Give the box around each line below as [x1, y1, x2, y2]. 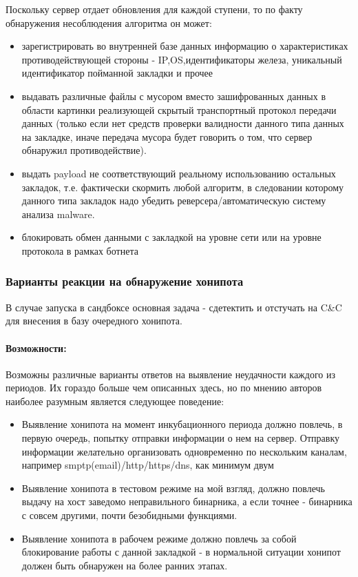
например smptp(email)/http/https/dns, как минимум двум [21, 458, 274, 472]
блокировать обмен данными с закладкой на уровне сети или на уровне [21, 230, 322, 244]
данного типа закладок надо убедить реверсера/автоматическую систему [21, 193, 326, 208]
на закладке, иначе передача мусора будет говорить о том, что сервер [21, 129, 313, 144]
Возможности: [6, 340, 67, 355]
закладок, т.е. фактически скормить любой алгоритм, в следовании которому [21, 179, 344, 194]
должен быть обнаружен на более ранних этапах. [21, 558, 228, 572]
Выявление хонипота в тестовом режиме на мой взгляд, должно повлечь [21, 480, 325, 495]
